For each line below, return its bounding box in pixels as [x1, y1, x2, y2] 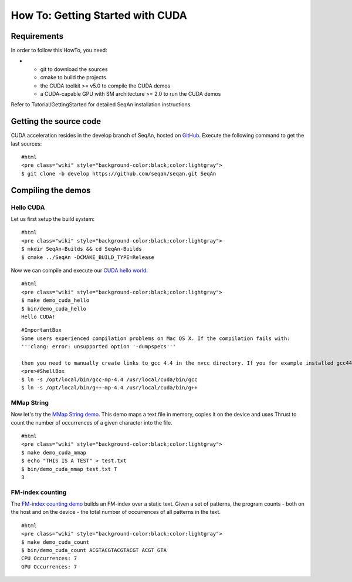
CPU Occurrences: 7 [21, 555, 77, 562]
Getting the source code [11, 116, 101, 126]
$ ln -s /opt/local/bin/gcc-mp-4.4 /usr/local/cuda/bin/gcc [21, 376, 198, 383]
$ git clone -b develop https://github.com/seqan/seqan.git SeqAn [21, 170, 216, 177]
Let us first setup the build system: [11, 216, 95, 223]
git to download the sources [40, 65, 108, 73]
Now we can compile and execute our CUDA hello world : [11, 267, 148, 274]
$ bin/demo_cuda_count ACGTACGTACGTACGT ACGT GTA [21, 547, 167, 554]
